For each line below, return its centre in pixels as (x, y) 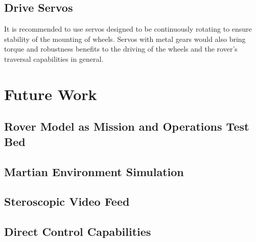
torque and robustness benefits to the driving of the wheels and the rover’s (121, 49)
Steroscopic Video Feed (67, 201)
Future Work (51, 94)
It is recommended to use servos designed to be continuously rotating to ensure (128, 29)
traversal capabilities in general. (54, 58)
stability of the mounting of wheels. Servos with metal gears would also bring (125, 39)
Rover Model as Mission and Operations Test (127, 126)
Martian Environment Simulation (94, 171)
